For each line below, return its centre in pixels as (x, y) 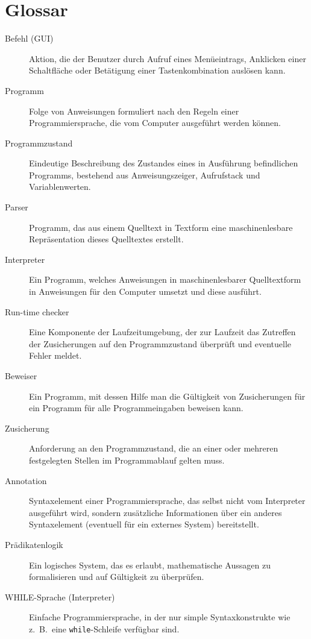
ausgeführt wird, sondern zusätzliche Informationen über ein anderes (155, 512)
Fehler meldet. (55, 355)
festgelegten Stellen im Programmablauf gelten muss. (127, 460)
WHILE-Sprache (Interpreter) (60, 597)
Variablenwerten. (60, 187)
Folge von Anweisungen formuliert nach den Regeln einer (134, 111)
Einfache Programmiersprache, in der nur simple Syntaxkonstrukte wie (160, 617)
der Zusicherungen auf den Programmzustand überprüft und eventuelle (160, 343)
